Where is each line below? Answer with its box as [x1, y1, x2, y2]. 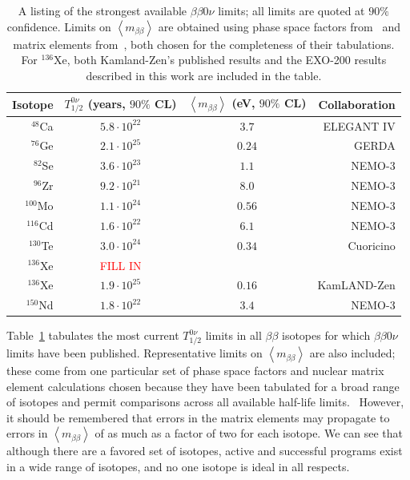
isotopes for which [281, 327, 371, 344]
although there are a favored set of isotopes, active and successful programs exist [6, 442, 403, 459]
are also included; [309, 345, 396, 361]
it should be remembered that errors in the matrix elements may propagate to [6, 409, 390, 426]
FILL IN [99, 256, 142, 273]
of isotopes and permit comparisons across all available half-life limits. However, [6, 393, 404, 410]
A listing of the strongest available [18, 2, 187, 18]
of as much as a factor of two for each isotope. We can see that [94, 425, 403, 442]
